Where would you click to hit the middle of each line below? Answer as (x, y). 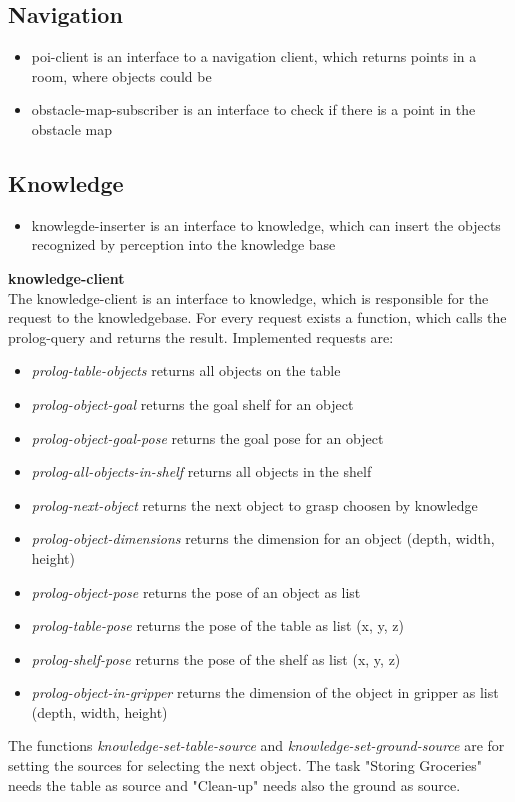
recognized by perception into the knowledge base (183, 244)
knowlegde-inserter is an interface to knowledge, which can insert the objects (266, 224)
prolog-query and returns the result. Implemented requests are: (201, 336)
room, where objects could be (121, 75)
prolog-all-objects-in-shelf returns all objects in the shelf (201, 471)
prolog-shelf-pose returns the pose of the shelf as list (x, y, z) (216, 658)
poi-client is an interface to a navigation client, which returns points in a (254, 56)
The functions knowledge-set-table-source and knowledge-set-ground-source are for (256, 745)
